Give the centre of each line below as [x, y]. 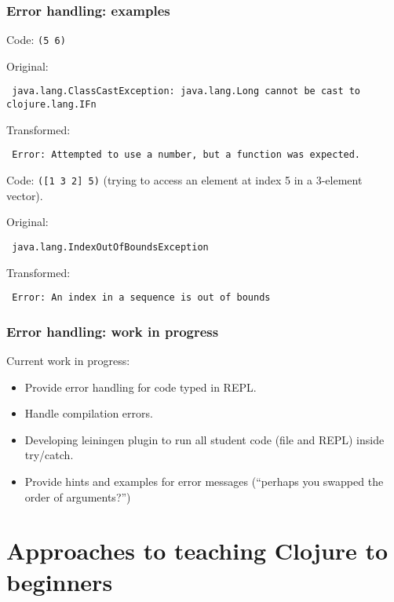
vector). [25, 195]
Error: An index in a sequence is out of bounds [141, 298]
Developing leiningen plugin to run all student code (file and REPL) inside [204, 439]
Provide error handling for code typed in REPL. [140, 387]
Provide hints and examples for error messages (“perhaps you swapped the [204, 481]
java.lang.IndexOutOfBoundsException [110, 247]
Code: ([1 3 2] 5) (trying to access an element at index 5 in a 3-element [184, 180]
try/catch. [49, 455]
